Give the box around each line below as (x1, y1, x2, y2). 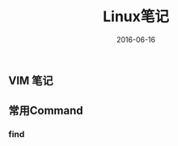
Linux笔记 (102, 7, 170, 26)
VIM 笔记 (8, 74, 54, 88)
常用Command (8, 104, 83, 118)
